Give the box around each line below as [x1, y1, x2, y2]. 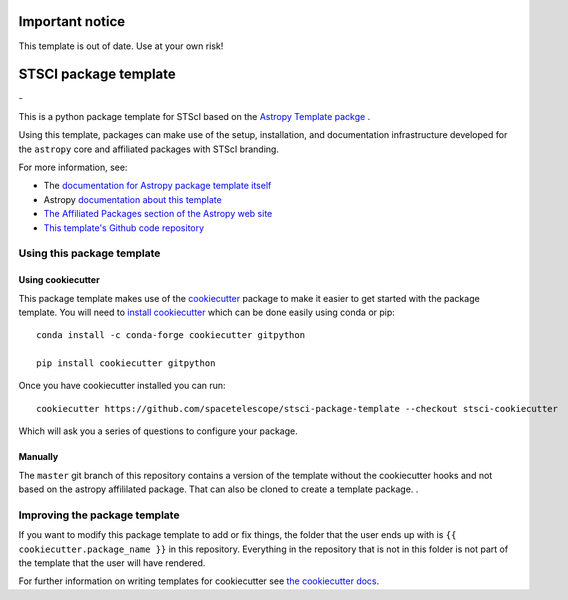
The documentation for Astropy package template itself [43, 180, 272, 192]
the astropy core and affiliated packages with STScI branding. [18, 143, 280, 155]
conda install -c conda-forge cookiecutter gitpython [36, 330, 305, 341]
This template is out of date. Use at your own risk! [18, 40, 224, 52]
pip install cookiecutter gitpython [36, 358, 216, 369]
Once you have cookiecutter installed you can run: [18, 380, 226, 392]
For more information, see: [18, 161, 128, 173]
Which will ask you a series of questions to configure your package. [18, 425, 299, 437]
